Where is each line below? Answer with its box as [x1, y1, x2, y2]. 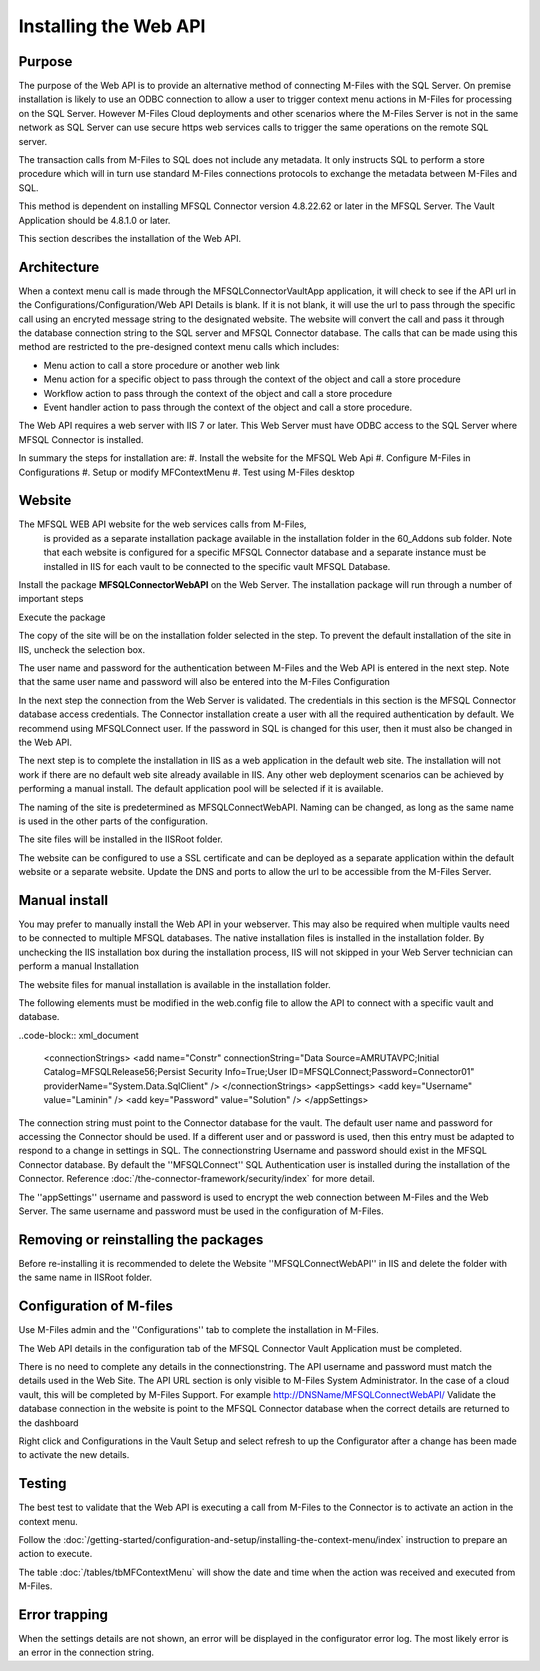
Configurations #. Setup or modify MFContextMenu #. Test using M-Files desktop [18, 466, 355, 478]
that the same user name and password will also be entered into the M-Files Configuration [18, 676, 390, 688]
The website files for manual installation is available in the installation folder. [18, 978, 331, 990]
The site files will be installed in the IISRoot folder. [18, 833, 224, 845]
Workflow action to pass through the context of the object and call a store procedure [43, 387, 393, 399]
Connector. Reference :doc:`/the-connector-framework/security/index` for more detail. [18, 1173, 375, 1185]
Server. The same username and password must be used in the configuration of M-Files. [18, 1205, 384, 1217]
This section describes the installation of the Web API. [18, 232, 242, 244]
